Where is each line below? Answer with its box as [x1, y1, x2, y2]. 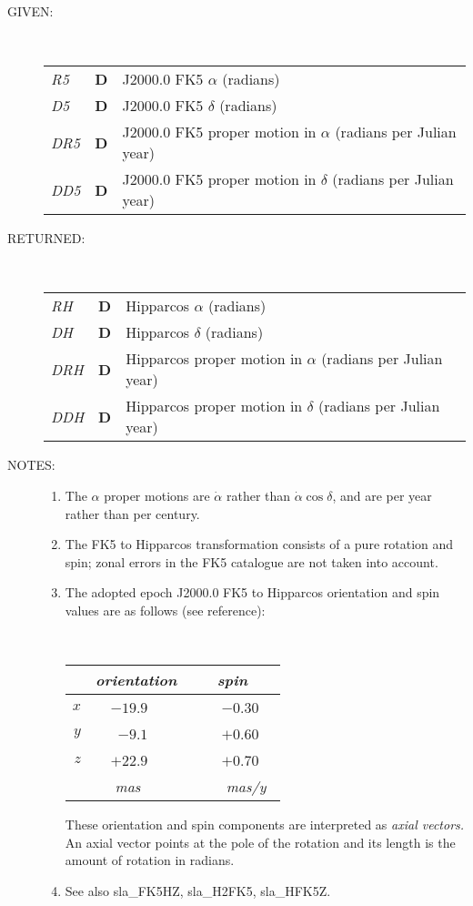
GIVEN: [7, 2, 54, 20]
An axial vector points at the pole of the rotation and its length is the [65, 832, 456, 851]
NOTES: [7, 455, 55, 474]
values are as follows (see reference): [65, 600, 266, 619]
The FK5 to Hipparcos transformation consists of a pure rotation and [65, 534, 454, 554]
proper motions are [104, 485, 210, 504]
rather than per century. [65, 504, 200, 523]
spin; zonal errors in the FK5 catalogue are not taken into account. [65, 552, 438, 571]
